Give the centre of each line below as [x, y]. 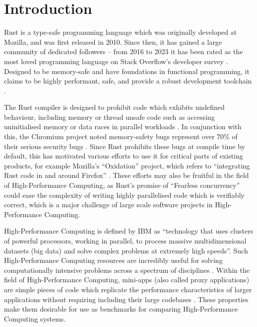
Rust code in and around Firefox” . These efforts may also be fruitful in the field [127, 175]
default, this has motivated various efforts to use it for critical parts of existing [124, 156]
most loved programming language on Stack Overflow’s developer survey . [116, 61]
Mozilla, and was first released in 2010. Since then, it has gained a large [113, 41]
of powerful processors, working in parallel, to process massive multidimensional [125, 241]
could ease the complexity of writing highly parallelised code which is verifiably [124, 195]
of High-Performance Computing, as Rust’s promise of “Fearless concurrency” [122, 185]
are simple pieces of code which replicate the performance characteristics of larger [128, 289]
